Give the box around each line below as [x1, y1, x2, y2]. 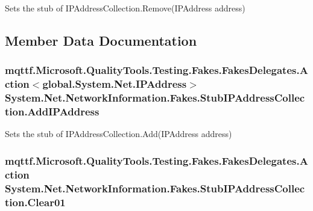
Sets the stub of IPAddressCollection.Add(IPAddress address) [5, 127, 232, 140]
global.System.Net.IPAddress [42, 76, 187, 91]
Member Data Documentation [5, 31, 197, 49]
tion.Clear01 [5, 194, 66, 209]
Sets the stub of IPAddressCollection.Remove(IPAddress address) [5, 2, 245, 14]
